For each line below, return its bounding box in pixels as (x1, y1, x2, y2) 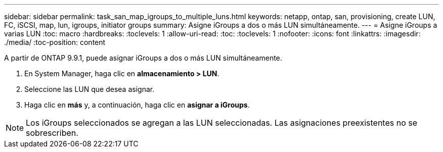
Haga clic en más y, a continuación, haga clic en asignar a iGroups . (24, 100, 250, 109)
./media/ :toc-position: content (4, 38, 106, 46)
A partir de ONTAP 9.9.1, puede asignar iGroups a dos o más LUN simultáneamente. (4, 54, 282, 62)
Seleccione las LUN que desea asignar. (24, 85, 155, 93)
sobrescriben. (26, 128, 78, 138)
